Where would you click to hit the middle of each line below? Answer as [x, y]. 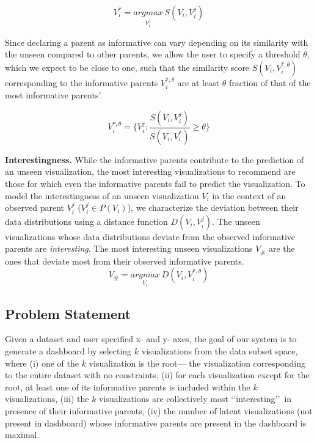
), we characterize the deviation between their [213, 207]
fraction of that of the [270, 82]
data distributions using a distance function [86, 221]
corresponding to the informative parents [82, 82]
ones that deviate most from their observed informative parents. [125, 261]
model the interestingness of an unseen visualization [102, 195]
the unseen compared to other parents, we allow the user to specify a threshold [153, 54]
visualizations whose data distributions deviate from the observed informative [150, 236]
